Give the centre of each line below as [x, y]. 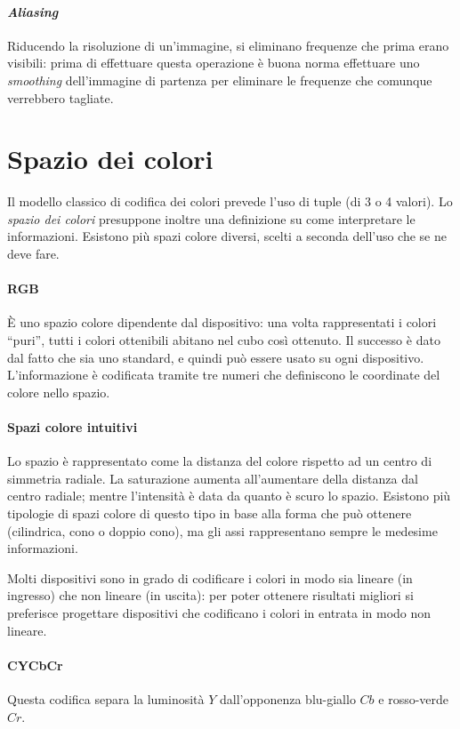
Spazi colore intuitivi [73, 427]
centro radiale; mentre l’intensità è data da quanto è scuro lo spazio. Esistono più [229, 496]
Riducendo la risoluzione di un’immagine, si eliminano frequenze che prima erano [228, 45]
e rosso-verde [414, 698]
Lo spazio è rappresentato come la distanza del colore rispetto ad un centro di [220, 461]
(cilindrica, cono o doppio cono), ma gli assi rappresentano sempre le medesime [222, 530]
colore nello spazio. [59, 392]
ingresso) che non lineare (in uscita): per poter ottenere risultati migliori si [210, 595]
